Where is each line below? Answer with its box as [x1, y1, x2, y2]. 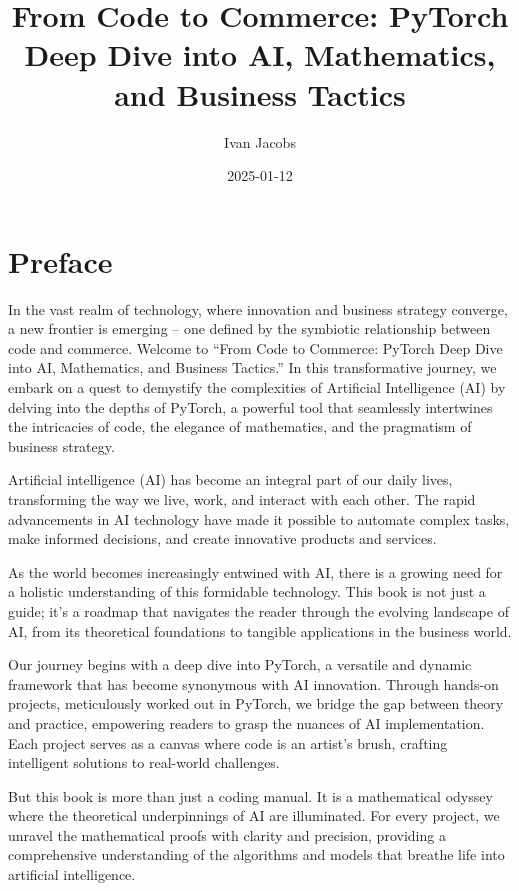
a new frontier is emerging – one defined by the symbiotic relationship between [8, 318, 491, 339]
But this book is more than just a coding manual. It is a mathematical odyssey [8, 785, 493, 806]
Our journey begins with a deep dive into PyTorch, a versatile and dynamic [8, 654, 472, 675]
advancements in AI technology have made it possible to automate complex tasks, [8, 508, 510, 529]
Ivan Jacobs [224, 131, 296, 152]
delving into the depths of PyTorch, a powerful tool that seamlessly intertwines [8, 396, 493, 417]
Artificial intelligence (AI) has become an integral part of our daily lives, [8, 469, 453, 490]
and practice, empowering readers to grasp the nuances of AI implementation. [8, 712, 485, 733]
